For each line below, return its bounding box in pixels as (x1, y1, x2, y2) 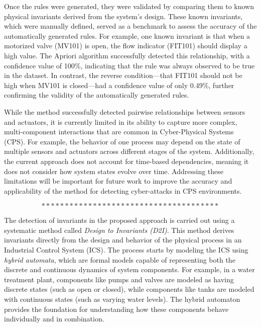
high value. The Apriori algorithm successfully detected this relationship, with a (4, 50, 250, 60)
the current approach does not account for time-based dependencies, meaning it (4, 155, 249, 166)
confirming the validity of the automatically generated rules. (4, 90, 189, 100)
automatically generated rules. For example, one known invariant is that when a (4, 30, 250, 41)
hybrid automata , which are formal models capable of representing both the (4, 254, 235, 265)
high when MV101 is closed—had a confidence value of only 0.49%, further (4, 79, 234, 90)
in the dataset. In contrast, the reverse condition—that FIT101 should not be (4, 70, 242, 80)
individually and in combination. (4, 313, 104, 324)
